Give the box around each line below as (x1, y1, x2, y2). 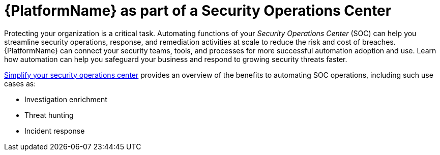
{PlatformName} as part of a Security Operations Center (4, 2, 392, 19)
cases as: (4, 79, 36, 88)
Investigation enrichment (24, 95, 107, 104)
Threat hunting (24, 110, 74, 119)
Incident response (24, 126, 85, 135)
